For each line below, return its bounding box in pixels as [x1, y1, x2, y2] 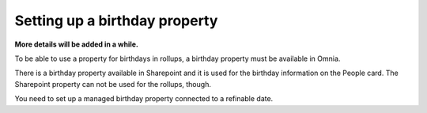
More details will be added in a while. [14, 40, 138, 49]
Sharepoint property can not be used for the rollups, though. [14, 79, 211, 89]
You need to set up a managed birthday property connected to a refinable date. [14, 94, 274, 104]
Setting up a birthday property [14, 12, 218, 29]
